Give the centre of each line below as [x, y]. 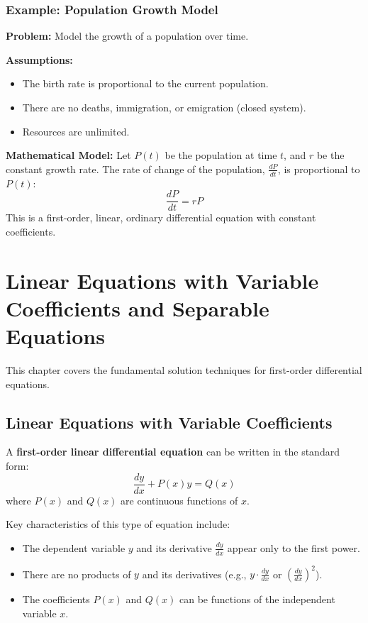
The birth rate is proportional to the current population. [145, 83]
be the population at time [221, 155]
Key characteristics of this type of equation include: [118, 524]
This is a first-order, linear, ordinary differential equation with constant [161, 217]
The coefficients [56, 599]
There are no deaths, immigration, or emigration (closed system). [164, 107]
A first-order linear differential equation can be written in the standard [173, 452]
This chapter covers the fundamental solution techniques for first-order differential [184, 369]
